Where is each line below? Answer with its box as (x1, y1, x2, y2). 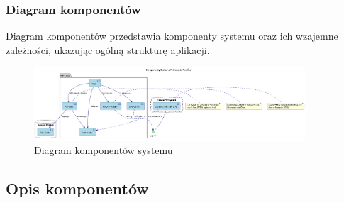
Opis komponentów (6, 177, 149, 199)
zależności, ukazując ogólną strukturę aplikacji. (6, 42, 210, 57)
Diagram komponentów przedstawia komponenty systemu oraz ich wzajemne (6, 28, 338, 43)
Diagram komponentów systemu (34, 143, 173, 158)
